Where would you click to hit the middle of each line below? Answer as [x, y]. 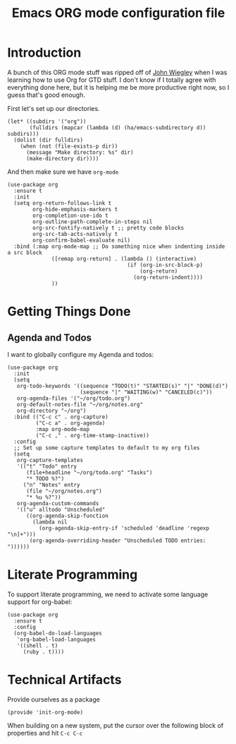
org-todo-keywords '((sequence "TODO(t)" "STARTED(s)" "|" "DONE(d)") [123, 386]
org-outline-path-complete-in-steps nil [93, 222]
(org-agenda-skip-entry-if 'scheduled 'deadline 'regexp [124, 528]
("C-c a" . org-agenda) [70, 423]
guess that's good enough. [46, 95]
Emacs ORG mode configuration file [118, 13]
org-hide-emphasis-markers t [75, 209]
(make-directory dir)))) [62, 158]
